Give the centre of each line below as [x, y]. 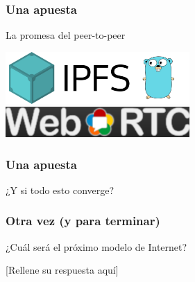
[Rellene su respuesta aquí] [62, 270]
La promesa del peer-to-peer [66, 35]
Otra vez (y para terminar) [83, 221]
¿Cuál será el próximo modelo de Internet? [96, 246]
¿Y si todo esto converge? [60, 190]
